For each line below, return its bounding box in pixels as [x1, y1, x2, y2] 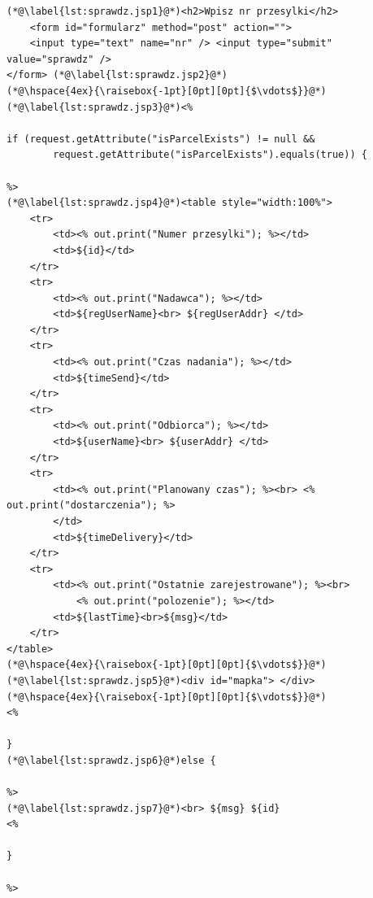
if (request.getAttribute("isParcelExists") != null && [7, 133, 315, 145]
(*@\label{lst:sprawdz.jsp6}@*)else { [7, 754, 216, 766]
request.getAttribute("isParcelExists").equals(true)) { [53, 149, 367, 161]
